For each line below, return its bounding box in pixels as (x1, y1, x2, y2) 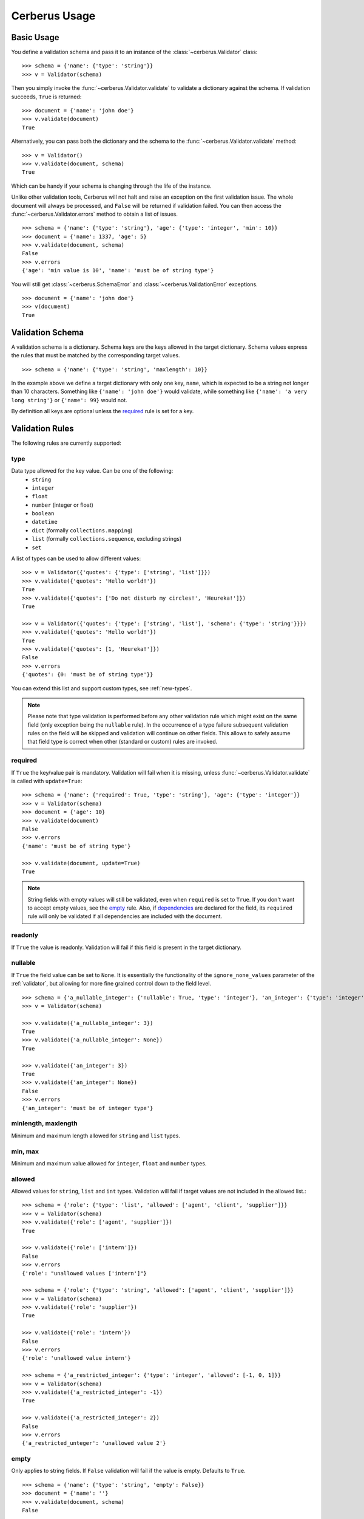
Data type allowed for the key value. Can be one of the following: (11, 467, 174, 475)
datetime (32, 518, 58, 526)
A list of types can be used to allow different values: (11, 555, 141, 562)
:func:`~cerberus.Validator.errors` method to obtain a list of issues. (11, 210, 178, 218)
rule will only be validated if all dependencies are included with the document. (27, 913, 223, 920)
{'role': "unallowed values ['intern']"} (22, 1270, 147, 1277)
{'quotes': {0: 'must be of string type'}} (22, 671, 153, 678)
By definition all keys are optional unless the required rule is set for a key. (11, 408, 194, 415)
